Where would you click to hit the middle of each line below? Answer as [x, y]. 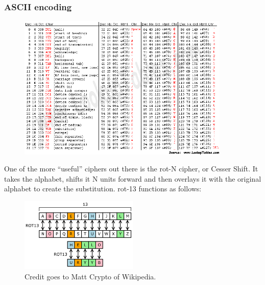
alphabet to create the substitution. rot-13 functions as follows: [103, 189]
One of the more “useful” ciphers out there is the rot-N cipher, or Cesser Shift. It [131, 169]
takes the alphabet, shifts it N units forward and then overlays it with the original [133, 178]
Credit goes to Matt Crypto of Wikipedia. [90, 276]
